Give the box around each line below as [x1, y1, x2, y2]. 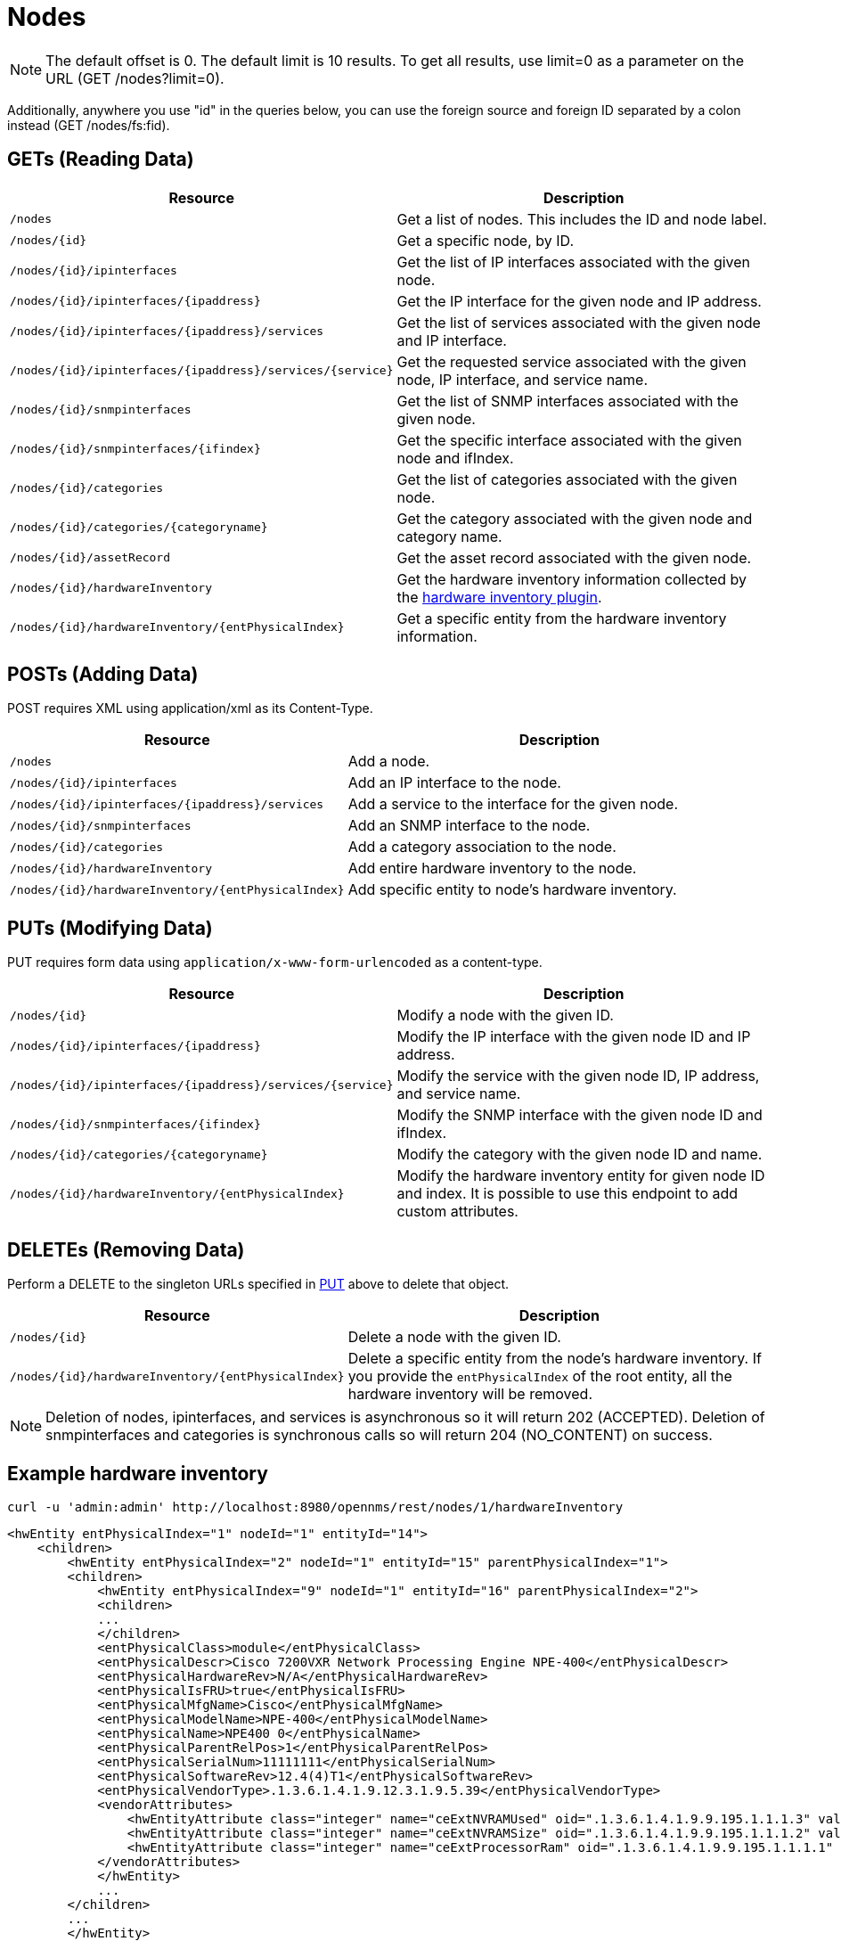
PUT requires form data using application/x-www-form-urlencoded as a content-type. [7, 954, 543, 970]
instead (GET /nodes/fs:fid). [7, 117, 170, 133]
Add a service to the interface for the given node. [347, 795, 679, 814]
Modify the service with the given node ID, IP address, [396, 1067, 760, 1085]
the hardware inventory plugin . [396, 587, 602, 606]
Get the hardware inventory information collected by [396, 569, 747, 588]
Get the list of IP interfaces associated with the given [396, 252, 751, 271]
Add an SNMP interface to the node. [347, 816, 591, 835]
